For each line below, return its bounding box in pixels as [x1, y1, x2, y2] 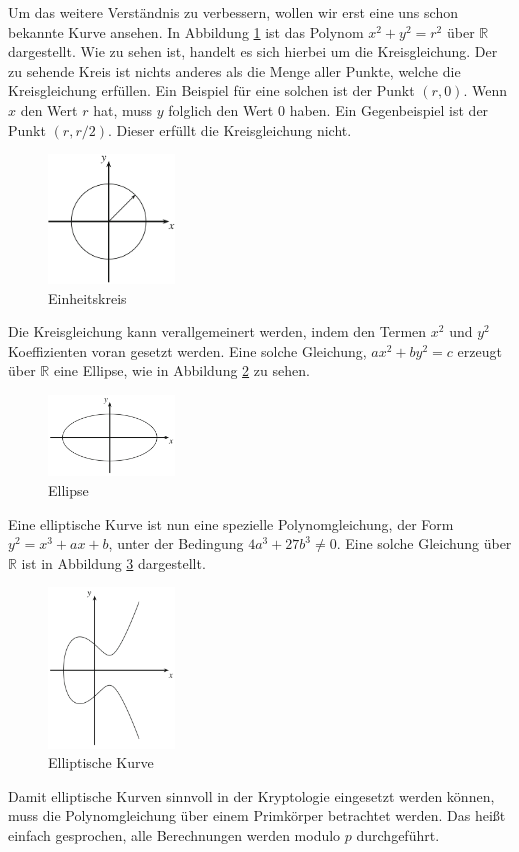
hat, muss [93, 99, 153, 120]
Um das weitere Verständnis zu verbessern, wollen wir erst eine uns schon [8, 2, 458, 22]
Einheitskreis [48, 287, 127, 308]
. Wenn [463, 80, 507, 101]
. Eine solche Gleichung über [336, 533, 512, 554]
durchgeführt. [356, 824, 440, 845]
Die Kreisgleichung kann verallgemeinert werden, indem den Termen [8, 321, 427, 342]
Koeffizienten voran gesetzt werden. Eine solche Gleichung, [8, 340, 367, 361]
